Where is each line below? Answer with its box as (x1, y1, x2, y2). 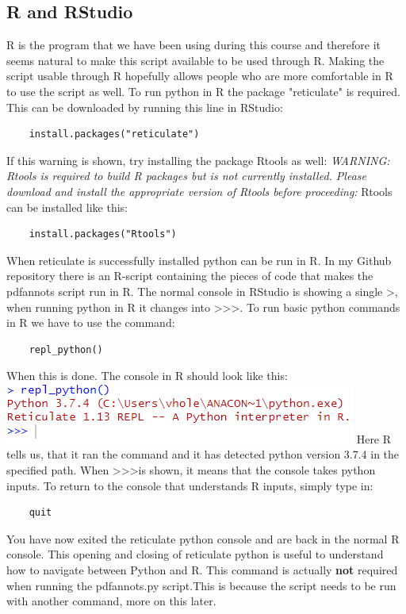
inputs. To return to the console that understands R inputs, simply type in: (6, 477, 373, 493)
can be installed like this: (6, 198, 128, 215)
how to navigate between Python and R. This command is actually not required (6, 562, 398, 578)
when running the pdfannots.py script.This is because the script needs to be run (6, 577, 396, 593)
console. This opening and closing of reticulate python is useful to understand (6, 546, 384, 562)
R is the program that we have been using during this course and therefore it (6, 36, 381, 53)
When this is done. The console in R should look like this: (6, 367, 288, 384)
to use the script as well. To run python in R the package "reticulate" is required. (6, 83, 400, 99)
